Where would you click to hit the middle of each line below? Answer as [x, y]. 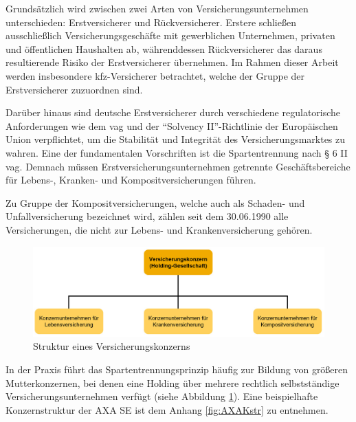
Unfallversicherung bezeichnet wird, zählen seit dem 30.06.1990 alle [147, 216]
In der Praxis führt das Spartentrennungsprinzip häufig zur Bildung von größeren [177, 369]
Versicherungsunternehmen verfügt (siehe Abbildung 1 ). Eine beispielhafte [162, 396]
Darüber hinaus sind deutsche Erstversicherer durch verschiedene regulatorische [173, 112]
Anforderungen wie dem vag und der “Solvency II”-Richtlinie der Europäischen [172, 125]
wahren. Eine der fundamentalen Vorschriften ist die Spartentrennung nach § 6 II [177, 152]
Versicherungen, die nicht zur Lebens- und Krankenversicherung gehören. [159, 229]
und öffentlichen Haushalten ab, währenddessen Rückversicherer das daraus [164, 48]
